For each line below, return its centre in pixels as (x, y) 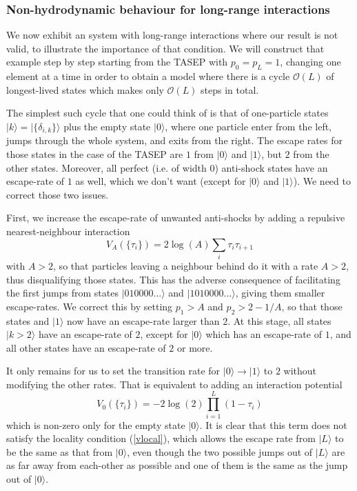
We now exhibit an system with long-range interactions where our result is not (172, 35)
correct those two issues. (58, 194)
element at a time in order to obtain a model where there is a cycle (148, 76)
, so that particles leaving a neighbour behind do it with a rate (186, 265)
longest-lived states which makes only (85, 89)
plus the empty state (107, 126)
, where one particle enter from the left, (248, 126)
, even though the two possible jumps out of (220, 451)
